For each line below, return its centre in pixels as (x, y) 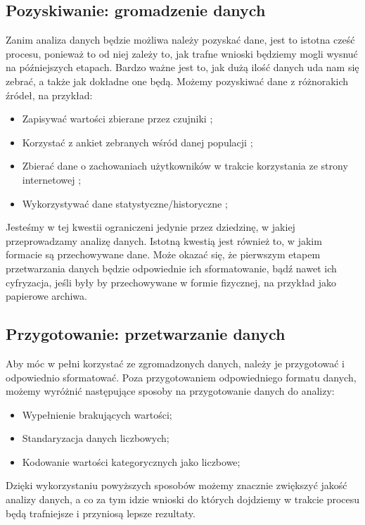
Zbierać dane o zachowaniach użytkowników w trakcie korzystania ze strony (185, 166)
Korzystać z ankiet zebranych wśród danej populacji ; (137, 142)
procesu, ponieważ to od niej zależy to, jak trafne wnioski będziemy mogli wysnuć (182, 53)
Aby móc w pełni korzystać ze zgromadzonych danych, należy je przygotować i (175, 363)
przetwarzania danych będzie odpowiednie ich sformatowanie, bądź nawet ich (171, 268)
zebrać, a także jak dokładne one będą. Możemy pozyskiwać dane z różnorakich (177, 81)
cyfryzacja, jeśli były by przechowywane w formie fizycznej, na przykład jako (171, 282)
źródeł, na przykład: (49, 95)
